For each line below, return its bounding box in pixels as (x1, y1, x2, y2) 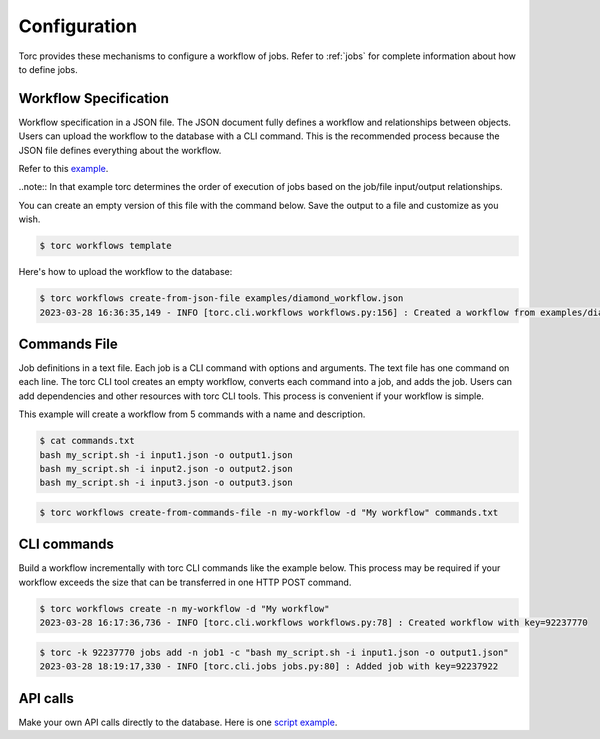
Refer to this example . (18, 163, 109, 175)
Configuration (18, 15, 138, 37)
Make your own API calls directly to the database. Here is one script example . (18, 716, 338, 728)
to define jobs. (18, 63, 79, 75)
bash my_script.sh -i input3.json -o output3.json (39, 477, 294, 489)
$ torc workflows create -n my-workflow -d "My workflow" (39, 603, 330, 614)
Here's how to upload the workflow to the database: (18, 266, 233, 278)
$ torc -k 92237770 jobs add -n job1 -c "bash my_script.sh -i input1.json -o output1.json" (39, 646, 509, 658)
